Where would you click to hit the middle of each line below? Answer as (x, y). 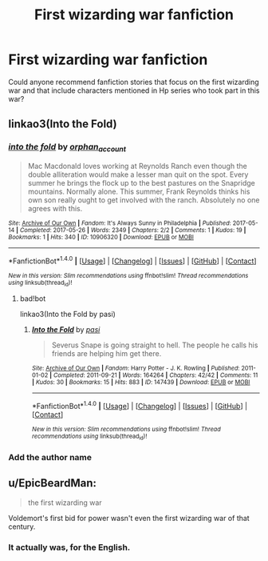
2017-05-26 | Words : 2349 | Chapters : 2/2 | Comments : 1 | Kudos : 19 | (150, 230)
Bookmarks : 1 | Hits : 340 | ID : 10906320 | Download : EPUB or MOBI (101, 237)
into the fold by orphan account (67, 148)
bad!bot (33, 299)
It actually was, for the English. (69, 547)
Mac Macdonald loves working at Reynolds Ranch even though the (137, 166)
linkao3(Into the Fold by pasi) (67, 314)
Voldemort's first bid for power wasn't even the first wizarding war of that (129, 518)
